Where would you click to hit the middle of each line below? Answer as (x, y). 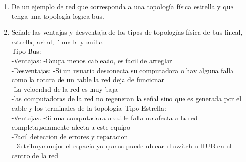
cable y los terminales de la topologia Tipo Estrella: (89, 108)
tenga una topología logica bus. (58, 16)
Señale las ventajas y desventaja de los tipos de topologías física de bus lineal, (127, 32)
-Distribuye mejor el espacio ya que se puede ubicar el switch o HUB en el (121, 146)
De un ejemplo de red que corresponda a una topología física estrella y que (122, 6)
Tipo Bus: (26, 51)
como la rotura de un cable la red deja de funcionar (88, 80)
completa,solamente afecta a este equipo (71, 127)
